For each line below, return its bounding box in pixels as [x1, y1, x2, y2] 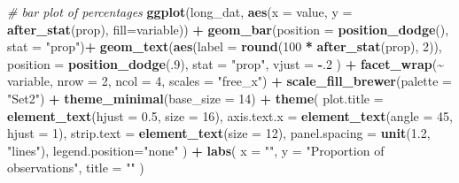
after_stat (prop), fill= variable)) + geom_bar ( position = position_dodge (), [7, 19, 449, 38]
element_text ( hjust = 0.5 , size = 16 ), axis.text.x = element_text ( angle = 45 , [7, 106, 453, 125]
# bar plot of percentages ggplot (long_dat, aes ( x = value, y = [7, 3, 353, 20]
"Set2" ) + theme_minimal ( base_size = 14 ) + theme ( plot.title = [7, 88, 384, 107]
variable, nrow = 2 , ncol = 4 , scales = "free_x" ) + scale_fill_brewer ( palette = [7, 72, 452, 90]
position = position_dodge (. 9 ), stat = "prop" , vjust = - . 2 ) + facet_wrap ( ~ [7, 54, 444, 72]
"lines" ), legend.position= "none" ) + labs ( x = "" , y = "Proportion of [7, 141, 385, 159]
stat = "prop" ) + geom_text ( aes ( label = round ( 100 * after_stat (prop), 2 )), [7, 37, 442, 56]
